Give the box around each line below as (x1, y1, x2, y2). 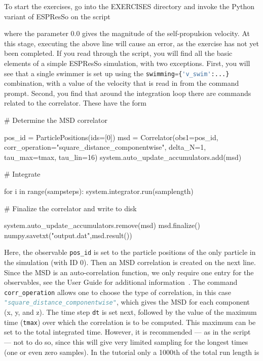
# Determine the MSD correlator (4, 115, 107, 125)
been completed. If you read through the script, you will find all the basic (4, 48, 233, 58)
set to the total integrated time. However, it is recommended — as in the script (4, 326, 251, 337)
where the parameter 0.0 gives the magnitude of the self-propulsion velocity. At (4, 28, 250, 39)
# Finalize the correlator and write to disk (4, 203, 137, 213)
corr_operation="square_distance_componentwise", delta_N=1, (4, 142, 206, 152)
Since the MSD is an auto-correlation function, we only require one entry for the (4, 267, 254, 277)
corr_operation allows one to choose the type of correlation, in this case (4, 286, 231, 297)
